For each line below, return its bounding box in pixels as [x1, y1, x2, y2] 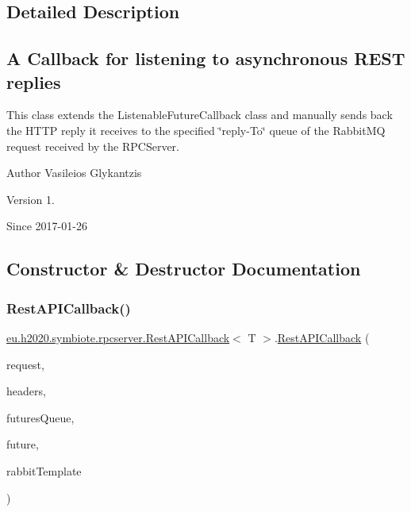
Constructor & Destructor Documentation [6, 256, 361, 281]
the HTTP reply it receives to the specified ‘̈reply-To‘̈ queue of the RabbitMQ [6, 121, 386, 138]
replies [6, 69, 61, 94]
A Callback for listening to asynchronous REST [6, 46, 405, 71]
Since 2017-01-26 [6, 218, 87, 234]
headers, [6, 383, 46, 399]
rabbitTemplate [6, 462, 82, 479]
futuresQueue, [6, 409, 75, 425]
